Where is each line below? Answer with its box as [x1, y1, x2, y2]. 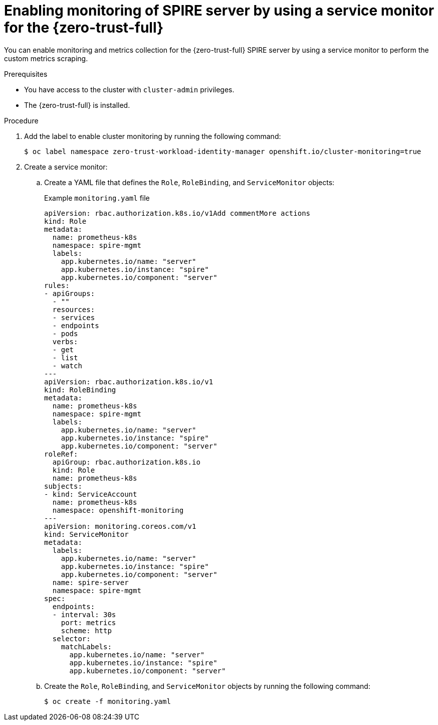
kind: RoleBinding [44, 385, 116, 394]
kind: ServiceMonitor [44, 530, 129, 538]
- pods [52, 329, 78, 338]
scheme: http [61, 626, 112, 635]
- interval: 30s [52, 610, 116, 619]
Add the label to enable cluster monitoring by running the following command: [24, 131, 281, 140]
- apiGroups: [44, 289, 95, 298]
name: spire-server [52, 578, 129, 587]
